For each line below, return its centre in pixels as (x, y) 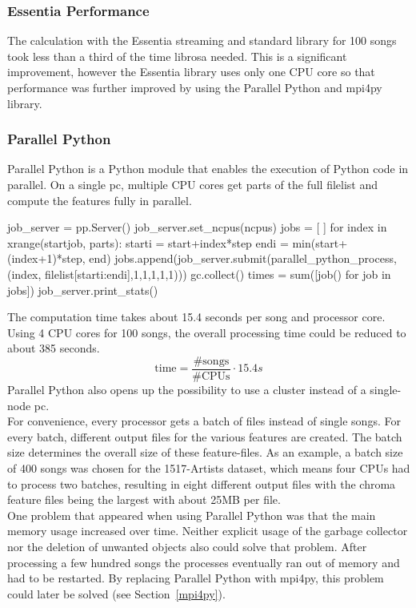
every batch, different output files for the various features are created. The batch (205, 436)
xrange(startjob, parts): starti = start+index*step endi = (148, 242)
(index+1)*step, (46, 258)
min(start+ (320, 242)
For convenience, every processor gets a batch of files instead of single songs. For (204, 421)
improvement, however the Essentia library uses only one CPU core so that (191, 72)
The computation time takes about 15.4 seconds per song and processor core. (196, 317)
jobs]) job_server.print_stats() (83, 290)
